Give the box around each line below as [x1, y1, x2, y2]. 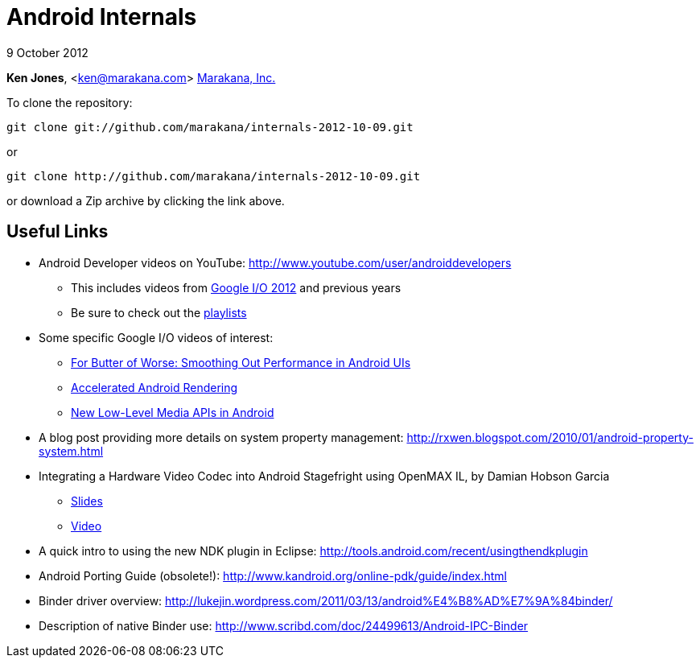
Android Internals [6, 3, 197, 31]
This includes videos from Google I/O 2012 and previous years [71, 280, 401, 295]
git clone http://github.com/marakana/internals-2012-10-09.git [6, 169, 421, 183]
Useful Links [6, 221, 109, 242]
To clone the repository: [6, 95, 133, 109]
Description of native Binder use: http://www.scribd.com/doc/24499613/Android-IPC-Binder [39, 618, 529, 633]
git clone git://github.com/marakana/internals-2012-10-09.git [6, 120, 414, 134]
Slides [71, 493, 103, 508]
